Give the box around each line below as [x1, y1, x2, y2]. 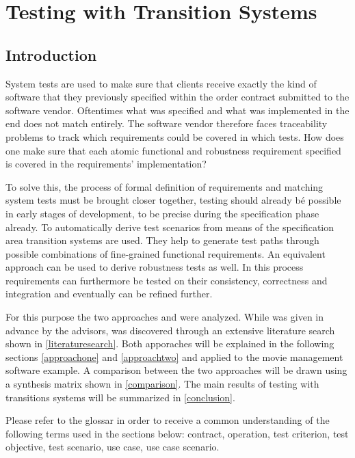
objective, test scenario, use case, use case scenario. [5, 440, 220, 454]
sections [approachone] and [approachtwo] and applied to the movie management [5, 349, 343, 364]
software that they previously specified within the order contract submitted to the [5, 90, 350, 104]
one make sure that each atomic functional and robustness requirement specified [5, 143, 341, 157]
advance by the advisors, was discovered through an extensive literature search [5, 323, 335, 337]
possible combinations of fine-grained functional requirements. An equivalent [5, 246, 326, 260]
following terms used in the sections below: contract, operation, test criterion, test [5, 426, 349, 440]
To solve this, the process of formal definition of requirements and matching [5, 179, 324, 193]
